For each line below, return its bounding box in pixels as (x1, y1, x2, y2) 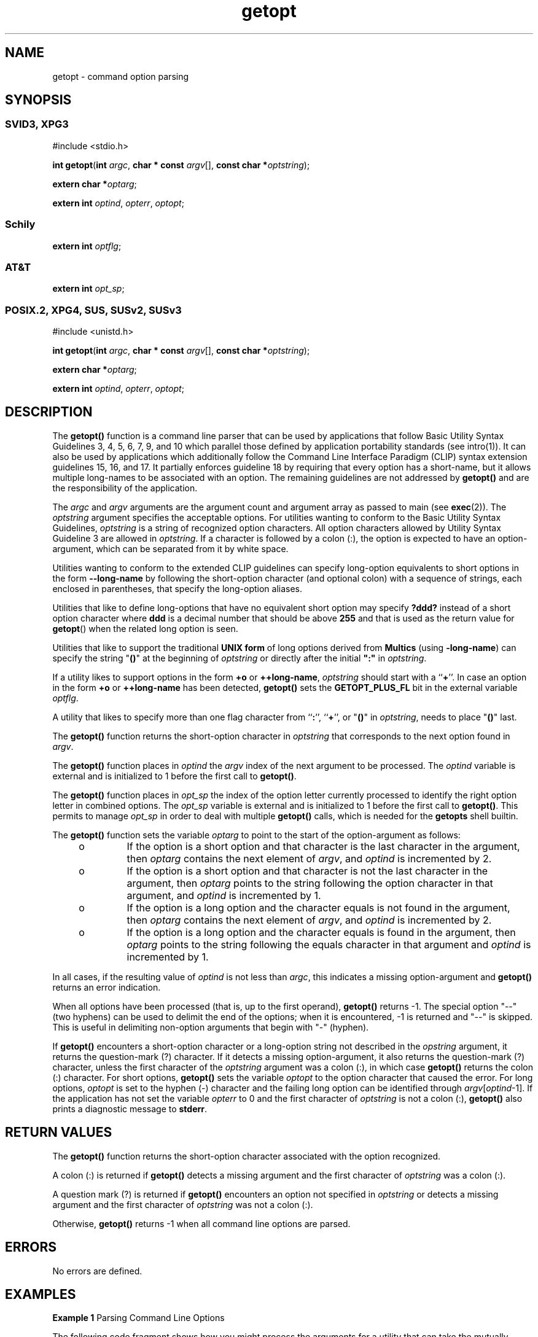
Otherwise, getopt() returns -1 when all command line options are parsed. (52, 1218, 351, 1229)
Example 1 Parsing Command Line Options (52, 1312, 225, 1323)
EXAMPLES (5, 1287, 76, 1303)
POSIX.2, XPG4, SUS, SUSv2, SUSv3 (5, 303, 182, 316)
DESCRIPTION (5, 404, 93, 420)
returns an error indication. (52, 981, 161, 992)
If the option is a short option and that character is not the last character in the (127, 864, 488, 877)
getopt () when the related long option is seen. (52, 623, 238, 634)
